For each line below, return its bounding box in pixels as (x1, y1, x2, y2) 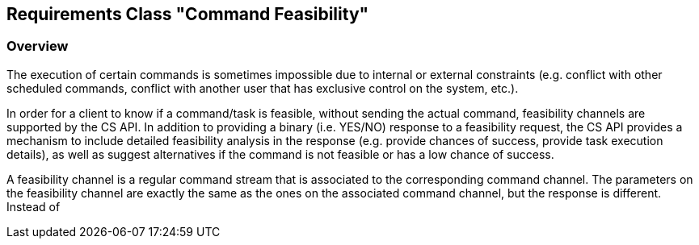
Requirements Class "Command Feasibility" (6, 4, 369, 24)
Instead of (6, 199, 61, 214)
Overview (6, 38, 69, 55)
